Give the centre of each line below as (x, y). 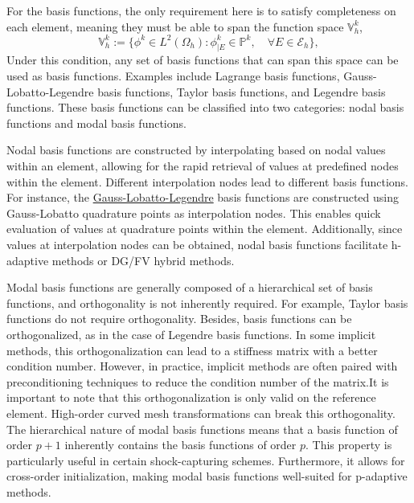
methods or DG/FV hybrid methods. (143, 260)
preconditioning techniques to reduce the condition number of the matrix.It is (198, 381)
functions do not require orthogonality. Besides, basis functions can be (179, 319)
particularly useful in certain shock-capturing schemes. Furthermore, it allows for (206, 460)
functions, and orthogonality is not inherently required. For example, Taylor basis (207, 303)
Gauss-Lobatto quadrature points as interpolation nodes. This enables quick (194, 213)
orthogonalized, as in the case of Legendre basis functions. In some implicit (191, 334)
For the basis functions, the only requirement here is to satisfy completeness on (201, 10)
